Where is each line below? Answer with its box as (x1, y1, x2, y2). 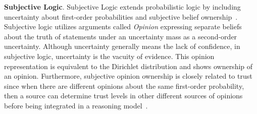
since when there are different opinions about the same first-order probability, (4, 80, 244, 91)
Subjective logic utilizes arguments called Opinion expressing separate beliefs (4, 21, 242, 32)
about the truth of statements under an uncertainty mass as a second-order (4, 31, 237, 41)
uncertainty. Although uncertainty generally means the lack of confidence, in (4, 41, 240, 51)
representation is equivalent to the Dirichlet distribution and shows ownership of (4, 61, 253, 71)
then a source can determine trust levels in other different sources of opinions (4, 90, 243, 101)
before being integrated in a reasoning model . (4, 100, 148, 110)
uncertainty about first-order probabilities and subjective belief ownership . (4, 11, 238, 22)
